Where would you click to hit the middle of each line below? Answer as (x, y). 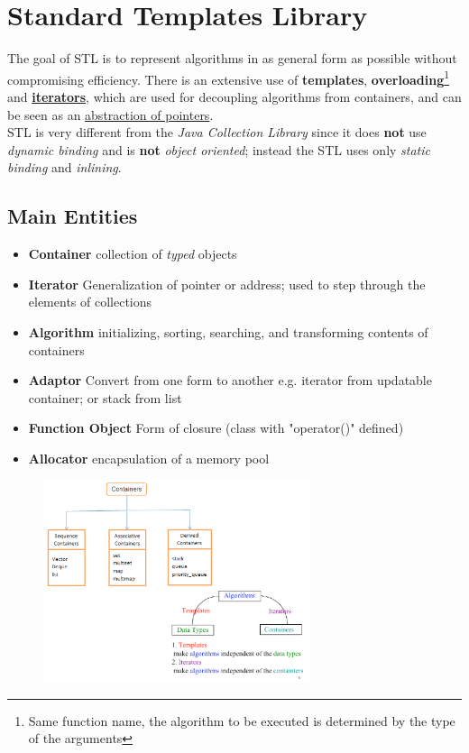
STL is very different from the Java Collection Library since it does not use (217, 132)
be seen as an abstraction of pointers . (110, 114)
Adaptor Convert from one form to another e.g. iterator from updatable (230, 380)
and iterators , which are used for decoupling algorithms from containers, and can (234, 96)
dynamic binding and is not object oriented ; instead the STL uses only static (219, 149)
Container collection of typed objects (133, 254)
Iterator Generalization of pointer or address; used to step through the (227, 284)
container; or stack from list (105, 397)
